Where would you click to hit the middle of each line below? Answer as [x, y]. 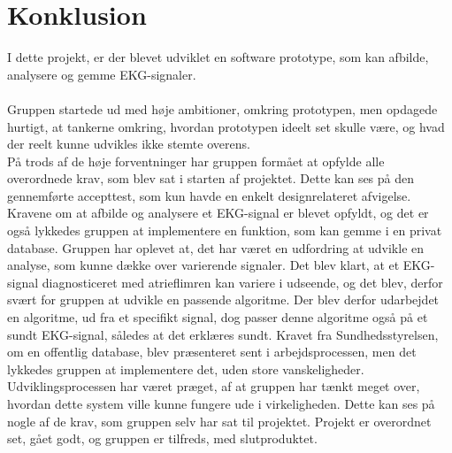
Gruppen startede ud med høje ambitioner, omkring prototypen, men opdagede [222, 108]
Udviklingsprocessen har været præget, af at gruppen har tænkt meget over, [214, 386]
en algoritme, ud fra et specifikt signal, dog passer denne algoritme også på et [218, 317]
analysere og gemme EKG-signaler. [102, 74]
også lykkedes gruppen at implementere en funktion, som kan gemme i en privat [225, 230]
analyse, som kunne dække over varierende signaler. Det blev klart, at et [203, 265]
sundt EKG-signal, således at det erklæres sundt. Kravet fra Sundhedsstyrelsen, [223, 334]
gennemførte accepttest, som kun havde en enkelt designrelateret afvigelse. [209, 195]
